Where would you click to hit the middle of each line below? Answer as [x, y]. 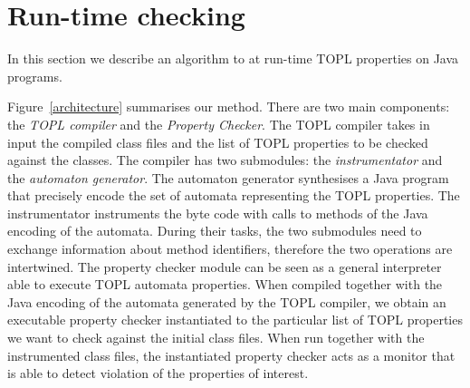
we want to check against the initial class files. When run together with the [216, 338]
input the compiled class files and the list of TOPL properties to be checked [218, 142]
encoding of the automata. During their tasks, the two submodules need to [215, 231]
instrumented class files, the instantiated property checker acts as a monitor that [231, 355]
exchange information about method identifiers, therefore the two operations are [230, 249]
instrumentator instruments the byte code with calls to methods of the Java [218, 213]
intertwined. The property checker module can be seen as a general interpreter [225, 266]
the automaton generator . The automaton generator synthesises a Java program [228, 177]
